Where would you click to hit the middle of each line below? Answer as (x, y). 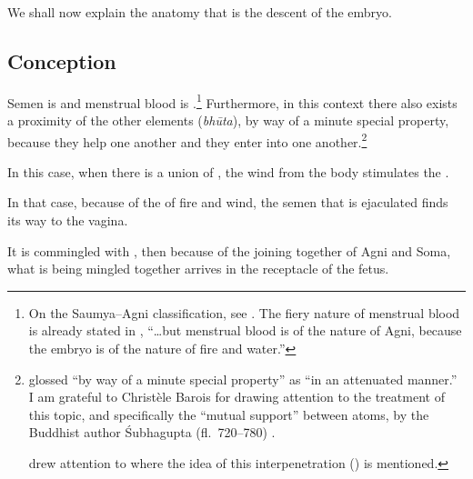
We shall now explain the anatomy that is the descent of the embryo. (200, 12)
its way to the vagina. (68, 220)
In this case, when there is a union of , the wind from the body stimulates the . (228, 171)
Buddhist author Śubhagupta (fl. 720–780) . (152, 432)
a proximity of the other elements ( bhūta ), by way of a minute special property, (228, 120)
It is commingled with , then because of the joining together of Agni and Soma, (229, 250)
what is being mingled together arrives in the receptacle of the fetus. (198, 269)
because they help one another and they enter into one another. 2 (187, 140)
